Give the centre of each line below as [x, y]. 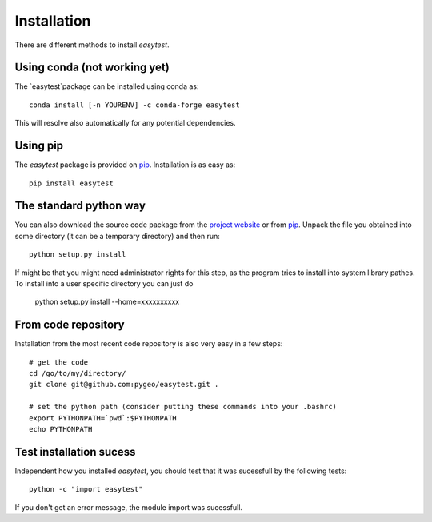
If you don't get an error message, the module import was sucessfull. [129, 507]
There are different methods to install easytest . [92, 45]
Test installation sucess [75, 452]
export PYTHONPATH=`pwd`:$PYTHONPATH [103, 418]
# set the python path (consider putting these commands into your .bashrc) [183, 407]
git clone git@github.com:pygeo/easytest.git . [124, 385]
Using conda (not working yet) [92, 68]
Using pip [39, 146]
